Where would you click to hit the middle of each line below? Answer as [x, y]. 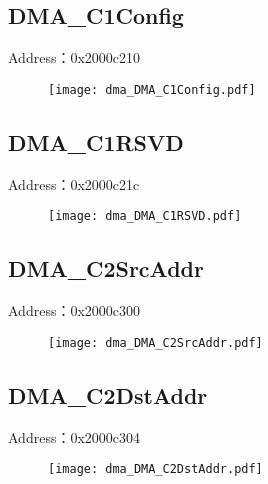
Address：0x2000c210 [74, 57]
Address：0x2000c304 [74, 436]
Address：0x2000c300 [74, 310]
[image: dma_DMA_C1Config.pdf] [152, 89]
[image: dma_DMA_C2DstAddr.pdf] [155, 469]
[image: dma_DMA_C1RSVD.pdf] [145, 216]
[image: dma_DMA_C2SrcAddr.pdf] [155, 342]
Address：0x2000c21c [74, 183]
